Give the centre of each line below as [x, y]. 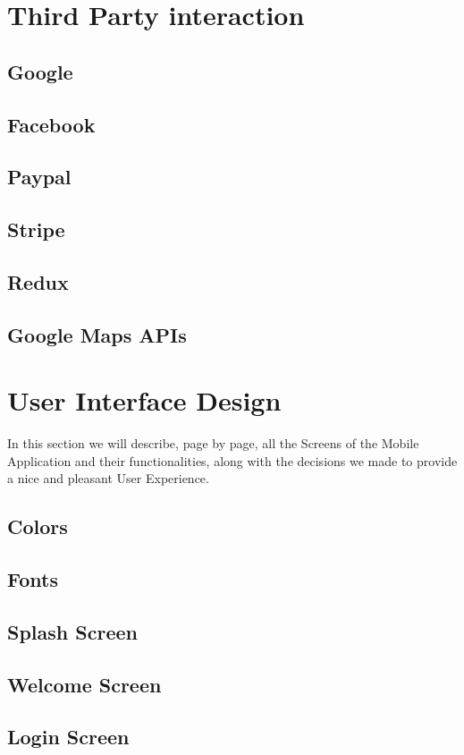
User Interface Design [144, 400]
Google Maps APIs [97, 334]
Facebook [51, 124]
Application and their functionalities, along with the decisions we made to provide [232, 460]
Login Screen [68, 737]
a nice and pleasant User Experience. [108, 478]
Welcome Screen [84, 684]
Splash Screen [72, 631]
